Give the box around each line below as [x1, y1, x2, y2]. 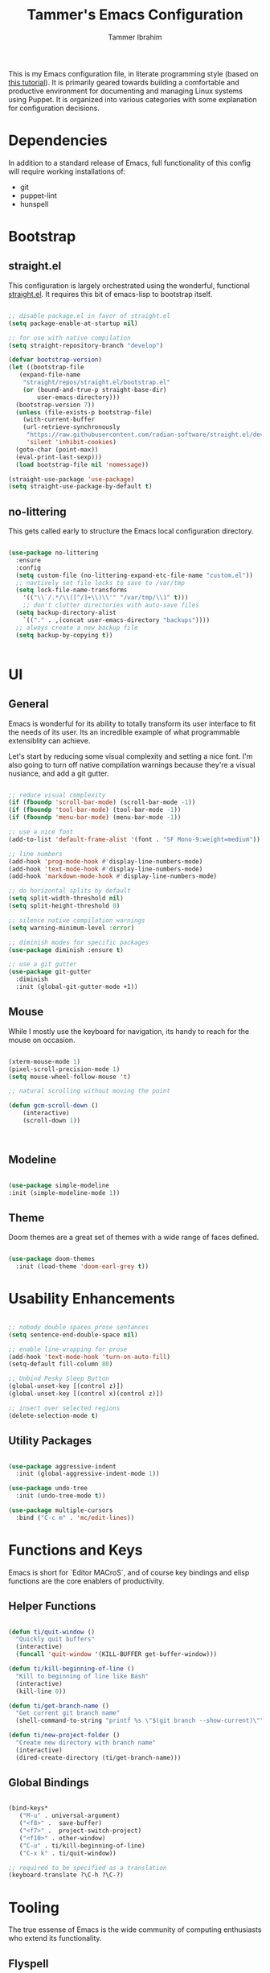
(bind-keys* [8, 1804, 48, 1812]
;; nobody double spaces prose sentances [8, 1323, 149, 1331]
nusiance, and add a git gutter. [8, 768, 109, 778]
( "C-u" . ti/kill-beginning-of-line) [18, 1841, 146, 1850]
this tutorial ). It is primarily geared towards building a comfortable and [8, 77, 239, 87]
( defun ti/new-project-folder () [8, 1732, 121, 1740]
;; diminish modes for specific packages [8, 938, 149, 946]
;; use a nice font [8, 828, 74, 836]
